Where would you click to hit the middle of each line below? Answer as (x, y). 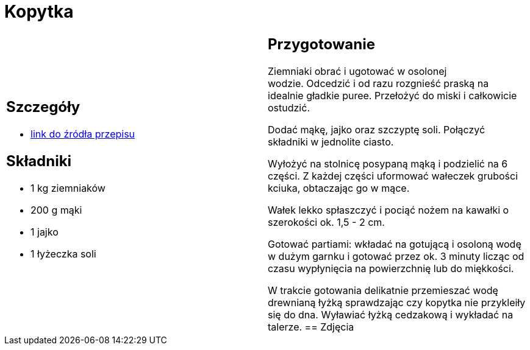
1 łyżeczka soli (63, 254)
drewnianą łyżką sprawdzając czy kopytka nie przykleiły (397, 302)
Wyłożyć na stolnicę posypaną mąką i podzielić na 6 (388, 163)
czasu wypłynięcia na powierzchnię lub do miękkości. (391, 268)
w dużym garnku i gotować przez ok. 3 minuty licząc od (396, 256)
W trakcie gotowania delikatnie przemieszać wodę (383, 290)
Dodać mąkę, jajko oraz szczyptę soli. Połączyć (377, 129)
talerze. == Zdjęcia (311, 327)
